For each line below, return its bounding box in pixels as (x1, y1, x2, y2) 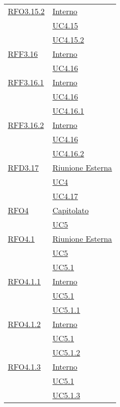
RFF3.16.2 (8, 119, 44, 130)
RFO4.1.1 (8, 276, 41, 287)
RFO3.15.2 (8, 5, 45, 17)
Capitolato (52, 204, 89, 216)
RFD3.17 (8, 162, 39, 173)
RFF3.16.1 (8, 76, 44, 88)
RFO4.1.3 (8, 361, 41, 372)
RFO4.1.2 (8, 318, 41, 330)
